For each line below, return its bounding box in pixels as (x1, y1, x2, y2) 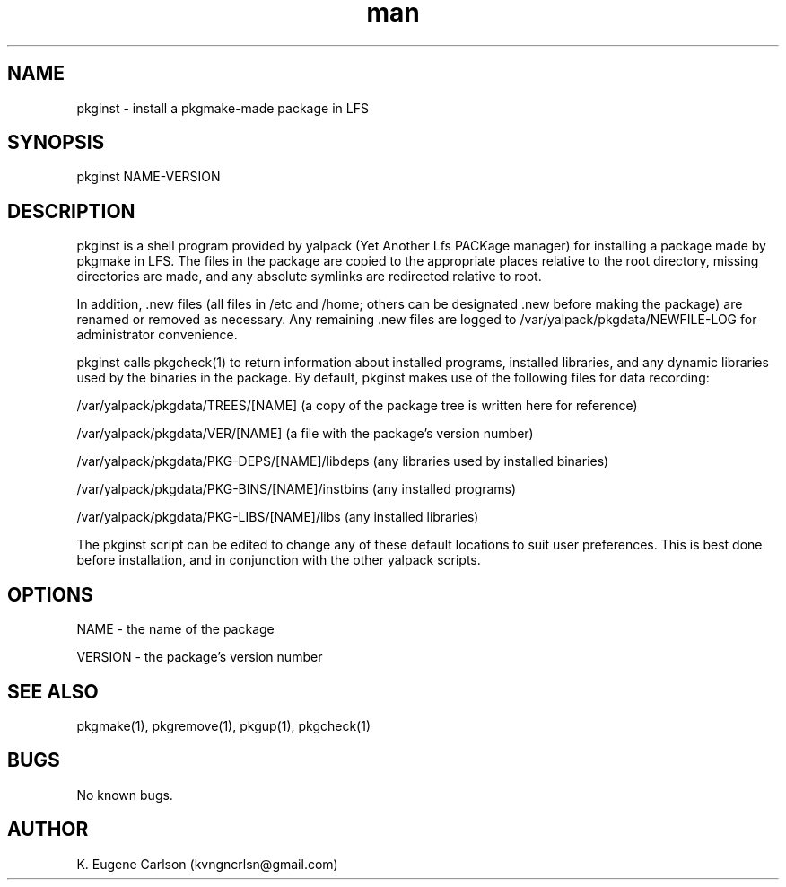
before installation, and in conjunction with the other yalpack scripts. (76, 552, 481, 568)
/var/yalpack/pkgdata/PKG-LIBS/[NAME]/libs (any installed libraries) (76, 509, 479, 525)
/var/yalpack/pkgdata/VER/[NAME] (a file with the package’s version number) (76, 426, 534, 442)
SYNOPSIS (7, 131, 105, 154)
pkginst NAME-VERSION (76, 169, 221, 185)
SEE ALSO (7, 680, 99, 703)
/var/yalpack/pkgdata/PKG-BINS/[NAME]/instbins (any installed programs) (76, 481, 517, 497)
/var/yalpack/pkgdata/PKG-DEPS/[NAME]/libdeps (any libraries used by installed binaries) (76, 453, 609, 470)
